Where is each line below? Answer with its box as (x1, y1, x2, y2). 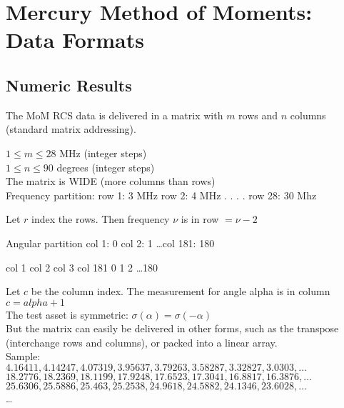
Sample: (6, 349, 41, 364)
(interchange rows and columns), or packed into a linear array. (6, 334, 278, 349)
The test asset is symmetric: (6, 307, 128, 322)
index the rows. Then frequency (31, 212, 170, 227)
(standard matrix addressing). (6, 121, 136, 136)
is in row (181, 212, 219, 227)
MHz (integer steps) (59, 145, 147, 160)
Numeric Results (6, 74, 132, 96)
